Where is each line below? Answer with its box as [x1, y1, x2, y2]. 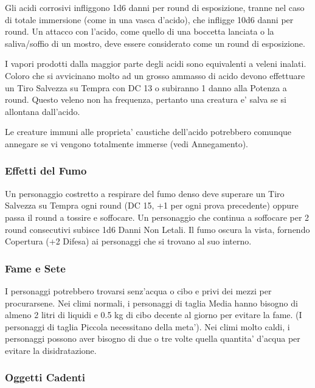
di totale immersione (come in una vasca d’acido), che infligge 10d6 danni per [5, 13, 294, 26]
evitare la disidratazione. [5, 344, 97, 356]
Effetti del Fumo [5, 163, 87, 178]
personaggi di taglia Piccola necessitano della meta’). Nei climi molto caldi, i [5, 320, 290, 333]
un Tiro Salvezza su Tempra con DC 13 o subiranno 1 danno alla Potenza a [5, 81, 287, 94]
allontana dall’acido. [5, 105, 80, 117]
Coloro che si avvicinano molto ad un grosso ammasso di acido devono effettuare [5, 69, 305, 81]
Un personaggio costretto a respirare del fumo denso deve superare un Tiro [5, 187, 285, 199]
